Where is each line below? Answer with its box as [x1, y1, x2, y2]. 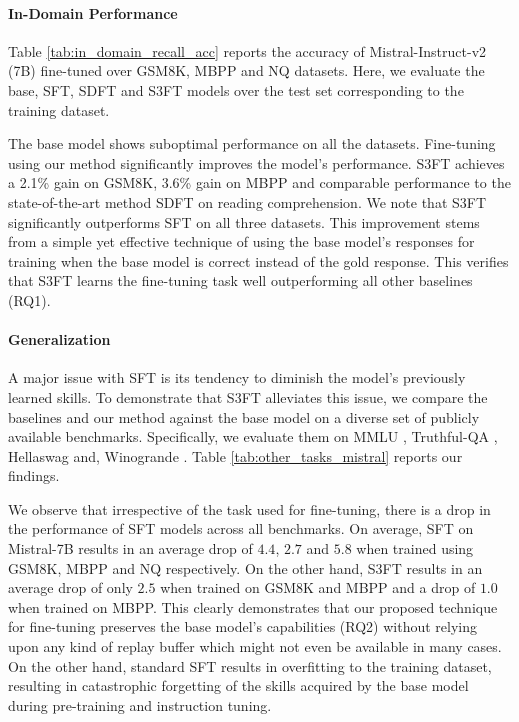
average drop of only [8, 577, 133, 598]
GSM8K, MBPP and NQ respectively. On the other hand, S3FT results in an [8, 557, 483, 578]
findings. [8, 465, 60, 486]
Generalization [8, 329, 111, 350]
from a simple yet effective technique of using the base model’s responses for [8, 231, 475, 252]
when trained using [356, 538, 474, 559]
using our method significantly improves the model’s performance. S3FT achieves [8, 152, 505, 173]
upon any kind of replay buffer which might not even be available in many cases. [8, 636, 502, 657]
